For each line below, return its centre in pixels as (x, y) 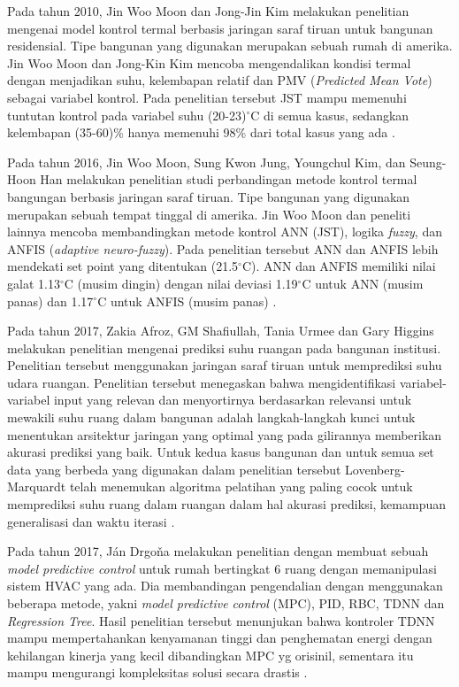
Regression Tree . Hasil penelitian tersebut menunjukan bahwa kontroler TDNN (221, 620)
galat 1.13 (34, 283)
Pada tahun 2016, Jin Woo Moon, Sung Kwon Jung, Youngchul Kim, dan (207, 162)
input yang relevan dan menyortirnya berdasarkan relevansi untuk (233, 400)
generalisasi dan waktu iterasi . (91, 521)
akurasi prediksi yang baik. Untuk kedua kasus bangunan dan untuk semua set (221, 452)
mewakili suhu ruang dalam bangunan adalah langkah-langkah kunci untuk (211, 417)
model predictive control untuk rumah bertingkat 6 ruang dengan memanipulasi (222, 568)
